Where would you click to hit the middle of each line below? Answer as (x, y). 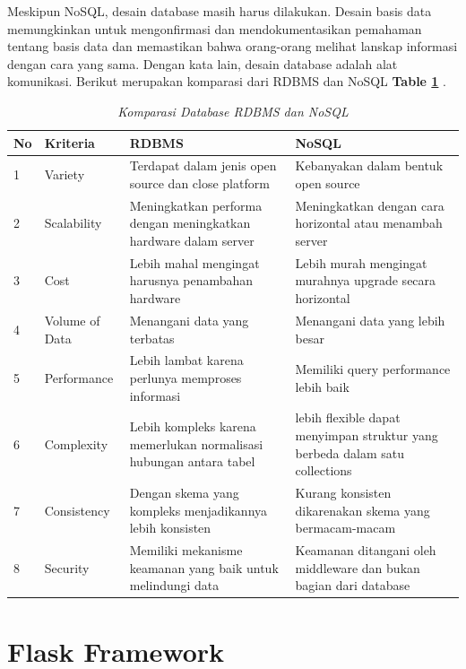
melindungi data (174, 585)
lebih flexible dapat (348, 417)
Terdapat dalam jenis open (203, 165)
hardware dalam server (192, 241)
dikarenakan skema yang (362, 510)
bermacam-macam (345, 528)
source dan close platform (199, 183)
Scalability (73, 223)
